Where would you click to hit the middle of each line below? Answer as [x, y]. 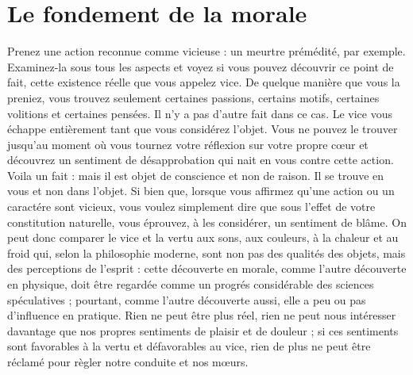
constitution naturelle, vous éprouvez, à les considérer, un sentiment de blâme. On [207, 222]
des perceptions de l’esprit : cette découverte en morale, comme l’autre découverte [207, 268]
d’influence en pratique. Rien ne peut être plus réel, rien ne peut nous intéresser [202, 315]
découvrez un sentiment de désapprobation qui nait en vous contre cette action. [201, 160]
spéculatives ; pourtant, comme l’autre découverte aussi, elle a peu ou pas [187, 299]
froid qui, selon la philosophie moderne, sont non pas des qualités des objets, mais [206, 253]
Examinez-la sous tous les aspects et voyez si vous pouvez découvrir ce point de [201, 66]
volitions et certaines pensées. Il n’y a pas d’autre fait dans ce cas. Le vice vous [200, 113]
